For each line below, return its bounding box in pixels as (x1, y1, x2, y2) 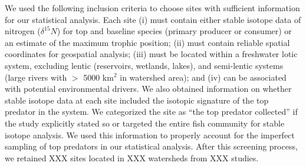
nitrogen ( (5, 25, 41, 37)
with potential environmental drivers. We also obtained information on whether (5, 82, 292, 95)
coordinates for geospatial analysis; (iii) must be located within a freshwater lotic (5, 48, 298, 60)
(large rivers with (5, 71, 67, 83)
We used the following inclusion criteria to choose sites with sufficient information (5, 2, 300, 14)
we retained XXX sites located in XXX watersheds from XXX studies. (5, 151, 259, 164)
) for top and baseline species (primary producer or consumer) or (57, 25, 292, 37)
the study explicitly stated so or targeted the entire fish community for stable (5, 117, 285, 129)
